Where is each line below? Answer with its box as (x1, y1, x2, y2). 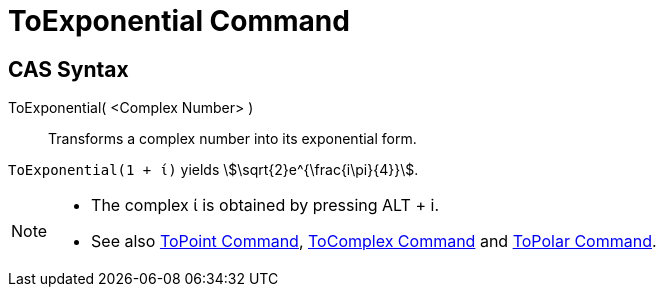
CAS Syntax (8, 56, 129, 82)
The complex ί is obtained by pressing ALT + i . (91, 195, 440, 216)
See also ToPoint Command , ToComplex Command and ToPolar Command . (91, 231, 657, 252)
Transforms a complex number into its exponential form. (48, 130, 417, 148)
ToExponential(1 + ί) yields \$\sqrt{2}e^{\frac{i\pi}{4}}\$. (8, 161, 419, 179)
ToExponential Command (8, 4, 350, 38)
